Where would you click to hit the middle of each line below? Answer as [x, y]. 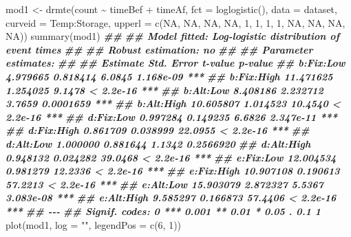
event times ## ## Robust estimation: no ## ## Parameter [159, 49]
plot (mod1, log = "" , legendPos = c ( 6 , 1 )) [94, 224]
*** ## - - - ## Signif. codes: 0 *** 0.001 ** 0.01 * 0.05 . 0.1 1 [163, 211]
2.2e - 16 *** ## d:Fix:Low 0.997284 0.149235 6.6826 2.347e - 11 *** [171, 116]
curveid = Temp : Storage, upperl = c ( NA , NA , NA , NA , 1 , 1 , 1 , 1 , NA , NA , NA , [175, 22]
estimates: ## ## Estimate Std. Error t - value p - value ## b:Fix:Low [175, 63]
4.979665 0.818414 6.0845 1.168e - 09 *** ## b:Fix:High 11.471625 [169, 76]
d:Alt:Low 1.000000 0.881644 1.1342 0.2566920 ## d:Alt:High [158, 143]
